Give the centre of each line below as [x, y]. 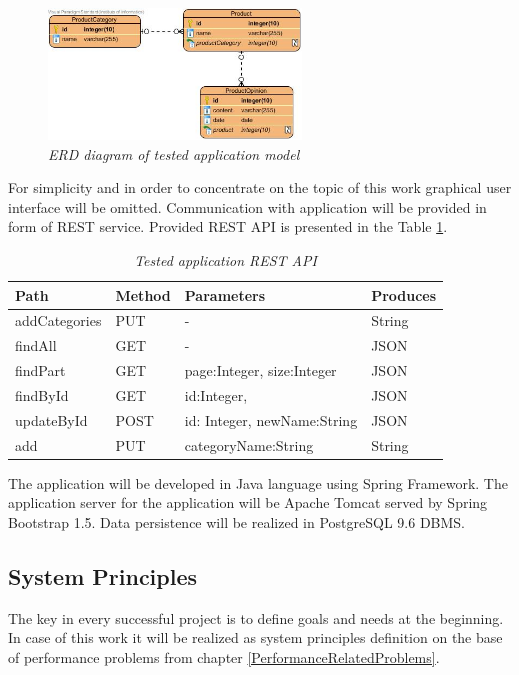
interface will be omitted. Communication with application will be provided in [247, 206]
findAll [36, 345]
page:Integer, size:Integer [260, 370]
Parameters [225, 294]
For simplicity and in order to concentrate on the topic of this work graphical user [260, 187]
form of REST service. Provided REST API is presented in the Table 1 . [228, 226]
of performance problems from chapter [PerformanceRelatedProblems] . [224, 656]
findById [42, 395]
